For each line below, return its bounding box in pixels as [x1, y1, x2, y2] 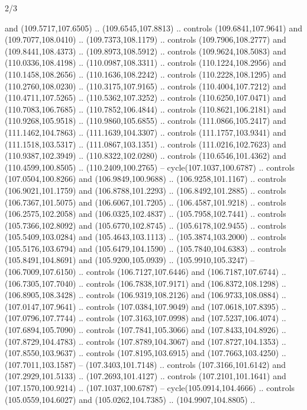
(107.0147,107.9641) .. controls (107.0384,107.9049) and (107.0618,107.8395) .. [5, 300, 286, 312]
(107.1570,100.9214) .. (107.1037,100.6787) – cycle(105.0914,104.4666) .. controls [5, 382, 295, 393]
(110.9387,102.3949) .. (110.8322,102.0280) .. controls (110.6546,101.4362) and [5, 149, 286, 162]
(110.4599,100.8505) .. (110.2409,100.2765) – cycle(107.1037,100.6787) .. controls [5, 161, 295, 173]
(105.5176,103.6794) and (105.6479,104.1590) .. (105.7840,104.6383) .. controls [5, 242, 286, 254]
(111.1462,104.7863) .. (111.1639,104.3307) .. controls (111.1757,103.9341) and [5, 126, 286, 138]
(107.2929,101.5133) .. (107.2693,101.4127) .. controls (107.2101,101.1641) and [5, 370, 286, 382]
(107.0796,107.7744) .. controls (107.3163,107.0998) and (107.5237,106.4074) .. [5, 312, 286, 324]
